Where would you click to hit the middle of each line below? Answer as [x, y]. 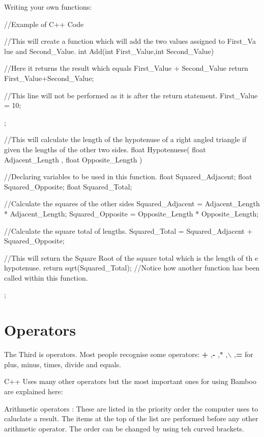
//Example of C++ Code [44, 24]
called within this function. [46, 277]
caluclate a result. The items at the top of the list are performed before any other [131, 418]
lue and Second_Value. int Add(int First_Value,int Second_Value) [109, 51]
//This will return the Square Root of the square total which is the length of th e [131, 257]
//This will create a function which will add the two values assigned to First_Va [130, 41]
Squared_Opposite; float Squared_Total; [68, 186]
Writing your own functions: [48, 7]
